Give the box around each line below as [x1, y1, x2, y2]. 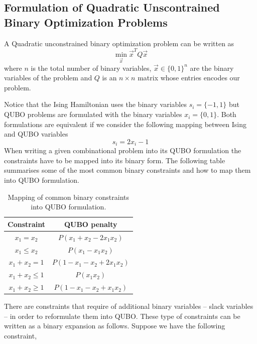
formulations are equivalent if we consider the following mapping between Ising [4, 119, 246, 129]
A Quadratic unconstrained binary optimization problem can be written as [4, 38, 234, 48]
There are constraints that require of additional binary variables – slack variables [4, 301, 253, 311]
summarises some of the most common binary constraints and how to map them [4, 165, 251, 175]
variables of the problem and [4, 72, 92, 83]
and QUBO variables [4, 129, 68, 139]
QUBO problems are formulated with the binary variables [4, 109, 182, 120]
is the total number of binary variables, [31, 62, 152, 73]
